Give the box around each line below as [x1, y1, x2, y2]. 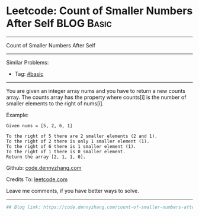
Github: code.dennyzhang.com [6, 164, 82, 171]
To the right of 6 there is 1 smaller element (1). [6, 143, 136, 149]
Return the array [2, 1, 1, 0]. [6, 154, 86, 160]
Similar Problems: [6, 59, 49, 66]
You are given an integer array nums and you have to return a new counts [6, 87, 185, 94]
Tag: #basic [14, 70, 44, 78]
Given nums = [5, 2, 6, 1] [6, 122, 73, 128]
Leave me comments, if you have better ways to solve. [6, 187, 139, 194]
